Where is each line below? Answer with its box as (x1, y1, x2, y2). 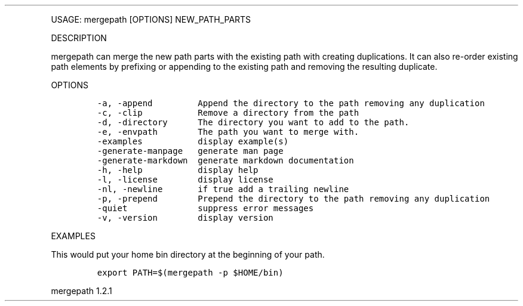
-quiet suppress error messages (97, 203, 314, 213)
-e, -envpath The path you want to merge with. (97, 127, 359, 137)
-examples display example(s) (97, 137, 289, 146)
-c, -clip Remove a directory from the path (97, 108, 359, 118)
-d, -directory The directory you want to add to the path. (97, 118, 410, 127)
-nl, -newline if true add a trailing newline (97, 184, 349, 194)
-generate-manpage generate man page (97, 146, 284, 156)
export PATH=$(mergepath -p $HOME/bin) (97, 268, 284, 277)
